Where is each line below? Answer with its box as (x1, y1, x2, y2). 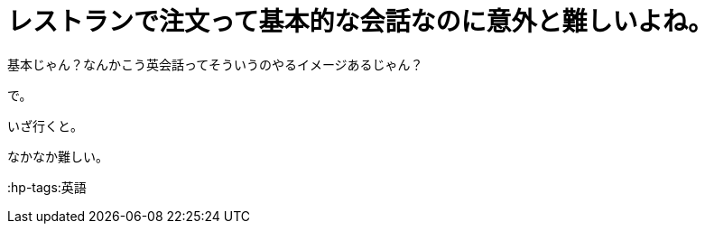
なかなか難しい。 (7, 148, 108, 164)
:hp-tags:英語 (7, 179, 87, 195)
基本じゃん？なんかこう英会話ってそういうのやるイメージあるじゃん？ (7, 56, 423, 72)
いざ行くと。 (7, 117, 83, 134)
